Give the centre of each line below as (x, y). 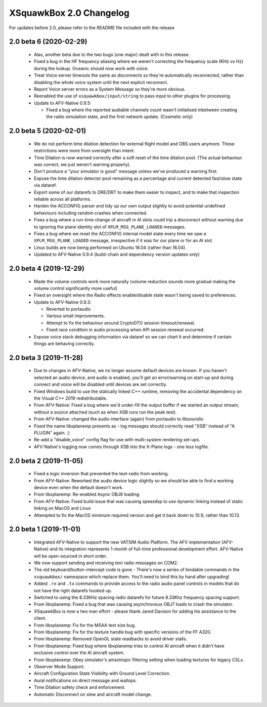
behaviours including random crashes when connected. (91, 213)
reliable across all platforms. (63, 199)
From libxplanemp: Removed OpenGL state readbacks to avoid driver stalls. (111, 639)
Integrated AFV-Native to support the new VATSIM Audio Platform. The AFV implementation (127, 542)
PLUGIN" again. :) (52, 433)
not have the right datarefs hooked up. (73, 590)
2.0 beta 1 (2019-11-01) (45, 529)
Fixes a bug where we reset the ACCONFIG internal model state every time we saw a (120, 233)
